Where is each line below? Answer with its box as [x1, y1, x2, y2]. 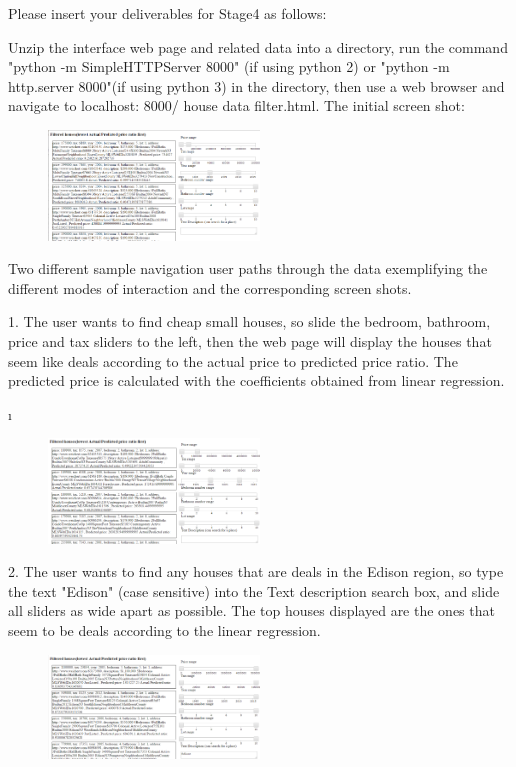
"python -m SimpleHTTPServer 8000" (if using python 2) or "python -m [8, 56, 450, 77]
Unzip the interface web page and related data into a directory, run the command [8, 36, 508, 57]
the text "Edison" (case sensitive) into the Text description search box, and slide [8, 580, 500, 601]
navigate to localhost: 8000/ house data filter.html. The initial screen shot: [8, 95, 465, 116]
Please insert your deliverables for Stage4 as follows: [8, 3, 327, 23]
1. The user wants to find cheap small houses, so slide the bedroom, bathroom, [8, 311, 491, 332]
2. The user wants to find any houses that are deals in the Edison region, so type [8, 561, 504, 582]
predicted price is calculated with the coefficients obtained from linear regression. [8, 370, 505, 391]
